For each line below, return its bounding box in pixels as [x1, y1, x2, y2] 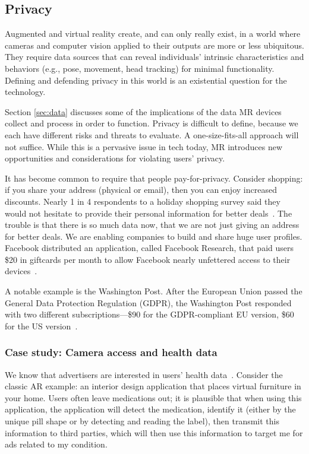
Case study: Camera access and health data [5, 345, 217, 360]
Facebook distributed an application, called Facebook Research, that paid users [5, 242, 294, 254]
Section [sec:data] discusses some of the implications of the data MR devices [5, 105, 282, 118]
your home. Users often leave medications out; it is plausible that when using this [5, 391, 302, 404]
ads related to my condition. [5, 438, 108, 450]
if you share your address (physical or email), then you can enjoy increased [5, 183, 277, 196]
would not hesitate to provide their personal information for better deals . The [5, 207, 292, 219]
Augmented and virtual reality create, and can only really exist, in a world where [5, 27, 301, 40]
